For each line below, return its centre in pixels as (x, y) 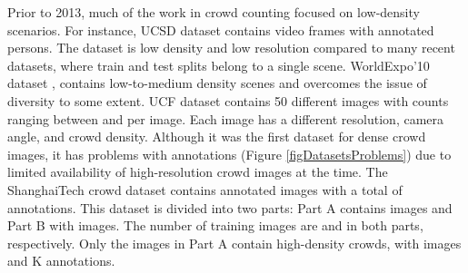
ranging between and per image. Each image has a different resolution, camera (226, 118)
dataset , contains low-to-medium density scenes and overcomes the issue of (217, 83)
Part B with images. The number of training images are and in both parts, (215, 225)
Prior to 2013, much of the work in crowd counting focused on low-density (214, 12)
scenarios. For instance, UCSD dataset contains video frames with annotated (221, 29)
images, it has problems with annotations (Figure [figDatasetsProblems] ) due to (229, 154)
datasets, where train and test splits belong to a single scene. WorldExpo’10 (219, 65)
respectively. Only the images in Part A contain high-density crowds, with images (234, 243)
